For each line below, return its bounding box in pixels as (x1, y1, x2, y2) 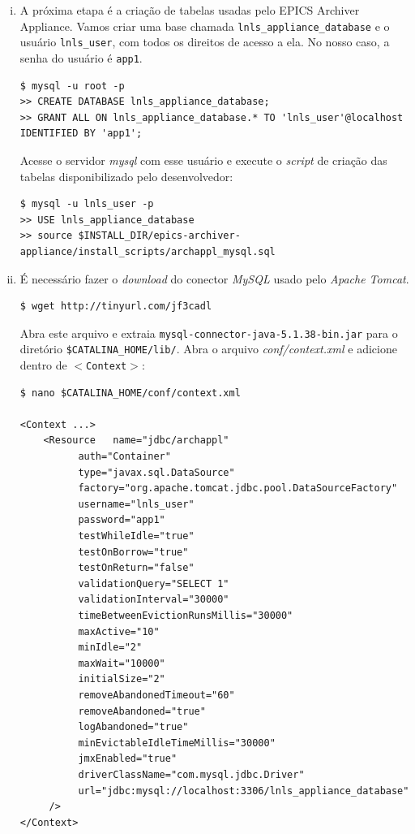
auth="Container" (78, 451, 171, 463)
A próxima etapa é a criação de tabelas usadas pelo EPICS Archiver (19, 2, 360, 18)
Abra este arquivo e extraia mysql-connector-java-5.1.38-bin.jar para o (19, 324, 398, 341)
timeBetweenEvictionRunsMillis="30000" (78, 609, 293, 621)
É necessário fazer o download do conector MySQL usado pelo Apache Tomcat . (19, 270, 409, 287)
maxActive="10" (78, 625, 160, 637)
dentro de (19, 357, 67, 373)
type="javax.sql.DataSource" (78, 466, 235, 478)
